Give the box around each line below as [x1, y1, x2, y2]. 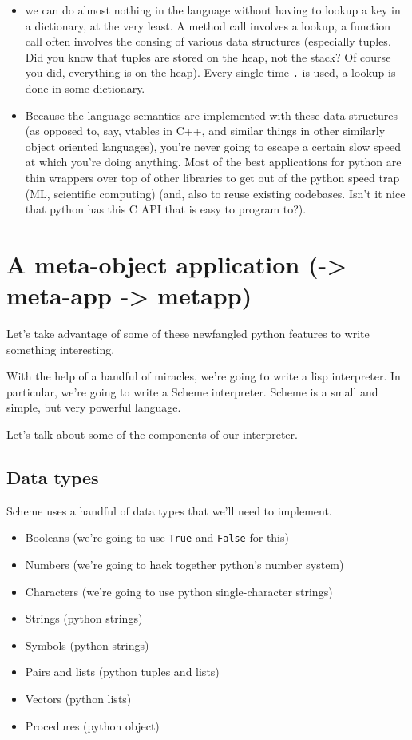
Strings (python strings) [25, 610, 143, 627]
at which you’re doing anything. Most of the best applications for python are [25, 153, 402, 170]
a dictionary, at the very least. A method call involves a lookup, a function [25, 17, 390, 34]
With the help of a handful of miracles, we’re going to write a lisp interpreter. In [6, 368, 401, 384]
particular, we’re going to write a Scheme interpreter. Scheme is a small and [6, 383, 378, 400]
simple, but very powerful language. [6, 399, 181, 416]
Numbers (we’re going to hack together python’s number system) [25, 556, 344, 573]
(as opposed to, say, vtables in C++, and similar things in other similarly [25, 122, 386, 139]
